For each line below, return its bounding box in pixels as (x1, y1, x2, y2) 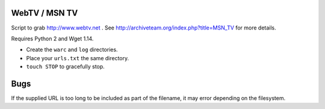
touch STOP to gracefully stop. (26, 63, 105, 70)
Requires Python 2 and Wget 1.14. (11, 35, 94, 42)
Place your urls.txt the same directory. (26, 54, 129, 61)
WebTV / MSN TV (11, 8, 78, 18)
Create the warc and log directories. (26, 46, 118, 54)
